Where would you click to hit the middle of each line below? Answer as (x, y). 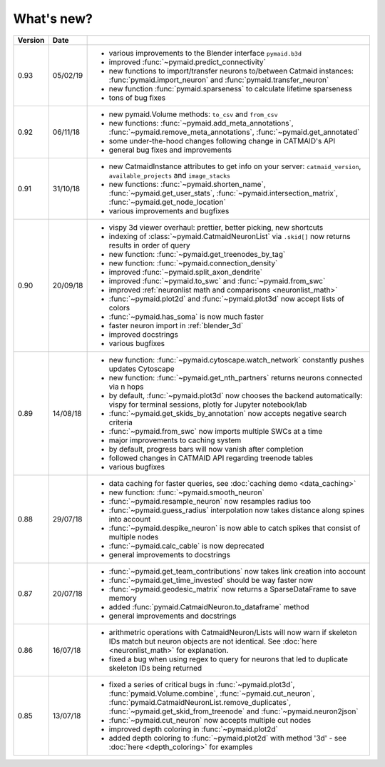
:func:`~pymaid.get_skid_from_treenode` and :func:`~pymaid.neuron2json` (233, 711)
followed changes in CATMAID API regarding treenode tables (211, 458)
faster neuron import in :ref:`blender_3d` (176, 325)
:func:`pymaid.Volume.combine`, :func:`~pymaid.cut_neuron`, (212, 694)
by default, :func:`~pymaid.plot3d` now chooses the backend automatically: (236, 395)
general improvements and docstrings (173, 616)
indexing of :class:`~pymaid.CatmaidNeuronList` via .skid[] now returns (230, 236)
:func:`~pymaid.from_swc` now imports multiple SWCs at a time (216, 431)
